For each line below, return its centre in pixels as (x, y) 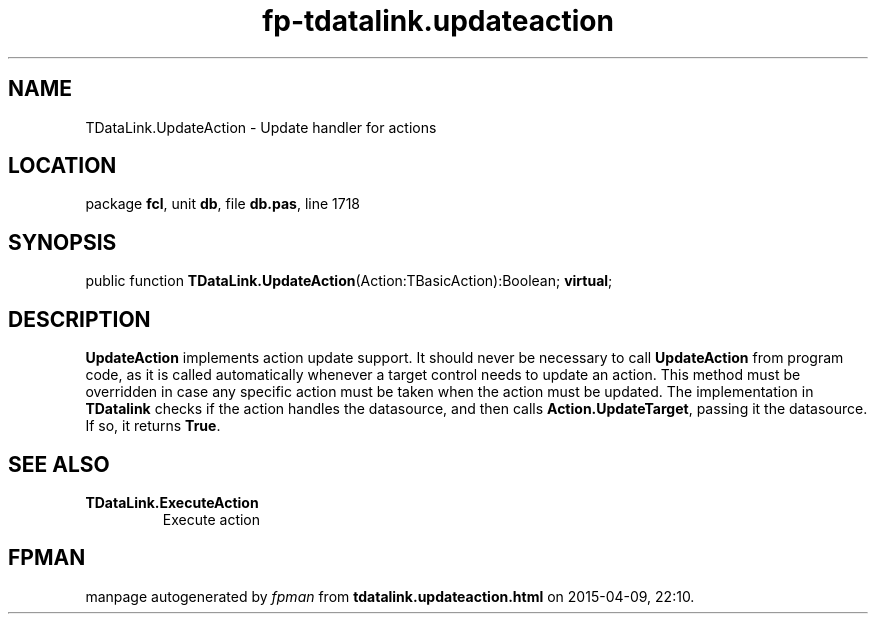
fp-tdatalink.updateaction (438, 21)
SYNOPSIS (62, 242)
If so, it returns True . (153, 426)
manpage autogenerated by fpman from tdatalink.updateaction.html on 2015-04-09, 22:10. (390, 596)
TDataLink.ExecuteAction (172, 502)
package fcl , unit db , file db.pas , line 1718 (223, 204)
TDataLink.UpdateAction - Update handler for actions (261, 127)
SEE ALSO (59, 464)
